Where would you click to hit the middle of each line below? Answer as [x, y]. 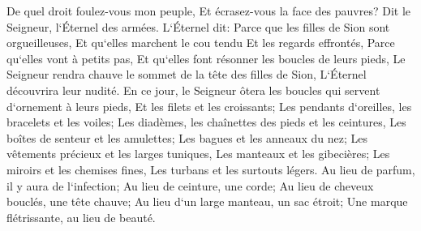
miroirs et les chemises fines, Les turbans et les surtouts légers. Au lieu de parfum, [211, 169]
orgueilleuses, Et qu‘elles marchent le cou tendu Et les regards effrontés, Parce [201, 43]
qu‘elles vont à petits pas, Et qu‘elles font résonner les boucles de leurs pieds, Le [206, 58]
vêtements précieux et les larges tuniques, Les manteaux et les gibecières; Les [198, 154]
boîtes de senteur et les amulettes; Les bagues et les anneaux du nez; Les [187, 137]
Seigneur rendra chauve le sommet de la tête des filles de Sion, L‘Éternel [187, 74]
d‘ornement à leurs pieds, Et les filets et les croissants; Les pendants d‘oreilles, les [209, 106]
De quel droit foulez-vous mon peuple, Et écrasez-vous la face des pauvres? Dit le [209, 11]
